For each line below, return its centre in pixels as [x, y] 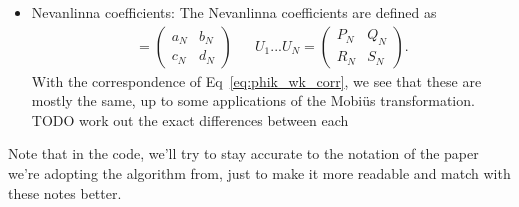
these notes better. [65, 192]
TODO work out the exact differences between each [190, 119]
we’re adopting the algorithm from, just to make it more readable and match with [259, 173]
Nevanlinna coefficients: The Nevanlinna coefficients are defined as [234, 12]
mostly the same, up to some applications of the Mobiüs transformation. [253, 100]
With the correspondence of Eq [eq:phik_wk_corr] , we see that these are [256, 80]
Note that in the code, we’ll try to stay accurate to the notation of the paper [243, 153]
